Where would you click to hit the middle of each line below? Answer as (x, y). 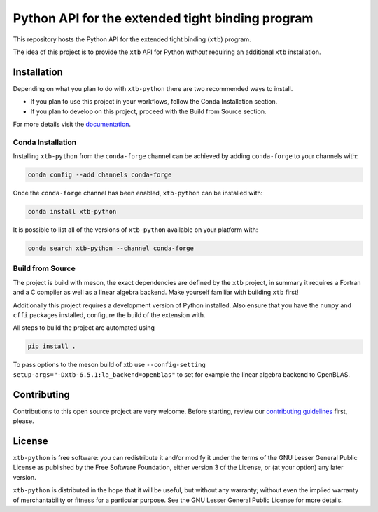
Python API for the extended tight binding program (163, 18)
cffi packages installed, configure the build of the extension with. (109, 314)
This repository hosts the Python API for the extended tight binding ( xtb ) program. (132, 39)
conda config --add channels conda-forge (100, 175)
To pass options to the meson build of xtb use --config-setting (109, 365)
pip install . (52, 346)
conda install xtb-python (72, 212)
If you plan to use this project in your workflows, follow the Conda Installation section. (154, 102)
